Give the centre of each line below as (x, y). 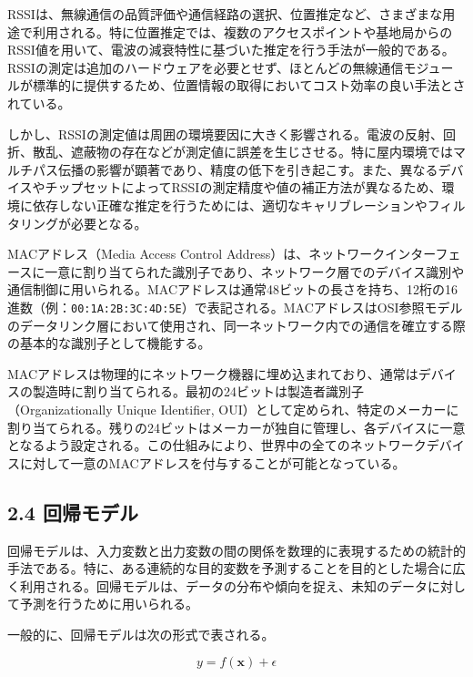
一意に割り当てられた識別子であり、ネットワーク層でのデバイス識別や (255, 271)
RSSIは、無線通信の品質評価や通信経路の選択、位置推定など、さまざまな (225, 14)
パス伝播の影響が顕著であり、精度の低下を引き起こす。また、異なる (235, 169)
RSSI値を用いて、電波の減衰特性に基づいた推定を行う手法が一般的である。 (231, 50)
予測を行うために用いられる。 (109, 604)
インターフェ (423, 254)
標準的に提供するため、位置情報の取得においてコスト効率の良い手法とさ (249, 85)
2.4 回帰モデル (73, 512)
